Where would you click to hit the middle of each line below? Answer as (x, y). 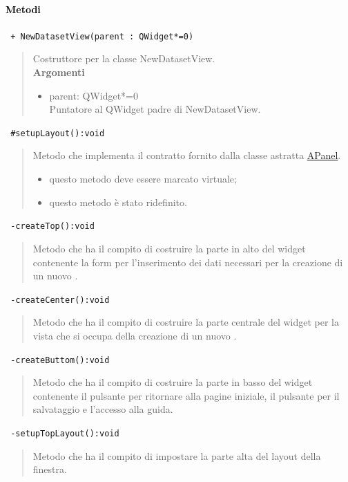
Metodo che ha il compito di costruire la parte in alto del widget (169, 248)
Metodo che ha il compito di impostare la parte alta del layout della (177, 455)
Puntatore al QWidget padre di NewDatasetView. (155, 109)
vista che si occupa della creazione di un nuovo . (135, 335)
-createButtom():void (60, 360)
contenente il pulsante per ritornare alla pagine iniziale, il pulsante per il (186, 395)
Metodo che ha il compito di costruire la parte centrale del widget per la (186, 322)
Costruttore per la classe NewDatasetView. (124, 58)
